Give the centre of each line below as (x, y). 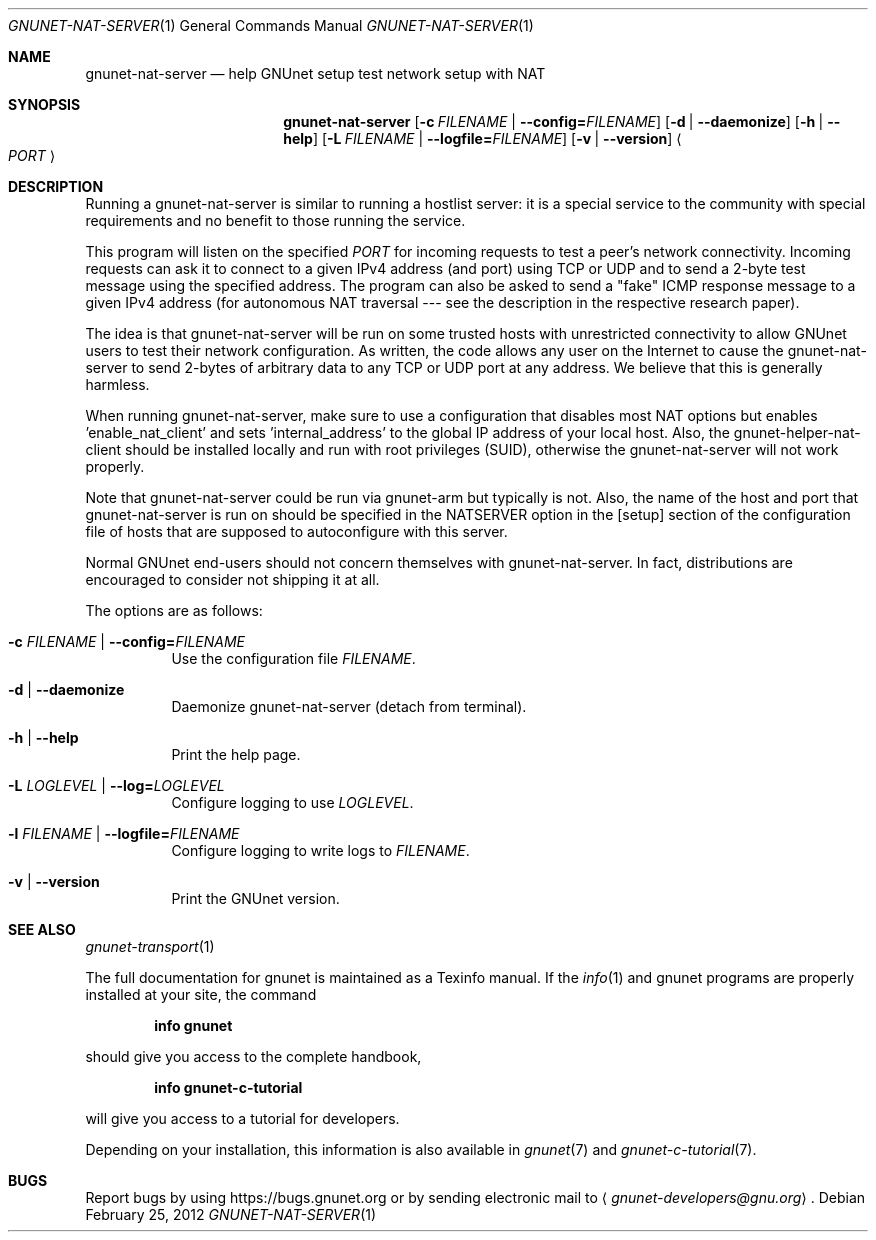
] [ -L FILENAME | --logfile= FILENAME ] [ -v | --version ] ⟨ (497, 138)
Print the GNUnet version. (255, 898)
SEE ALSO (42, 929)
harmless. (117, 384)
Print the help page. (236, 754)
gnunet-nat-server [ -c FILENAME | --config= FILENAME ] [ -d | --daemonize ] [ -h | (553, 121)
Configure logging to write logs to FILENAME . (320, 850)
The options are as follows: (174, 610)
